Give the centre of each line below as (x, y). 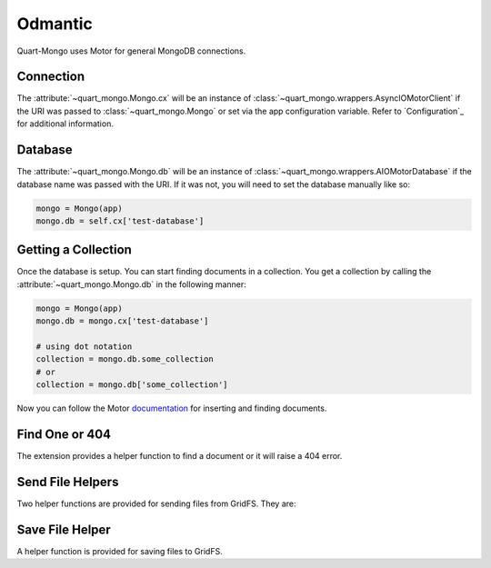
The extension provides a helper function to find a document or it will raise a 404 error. (180, 456)
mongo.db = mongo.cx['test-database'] (122, 321)
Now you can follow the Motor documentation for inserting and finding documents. (172, 408)
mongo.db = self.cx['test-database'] (120, 221)
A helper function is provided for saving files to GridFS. (120, 551)
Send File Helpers (68, 482)
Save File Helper (64, 529)
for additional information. (65, 124)
